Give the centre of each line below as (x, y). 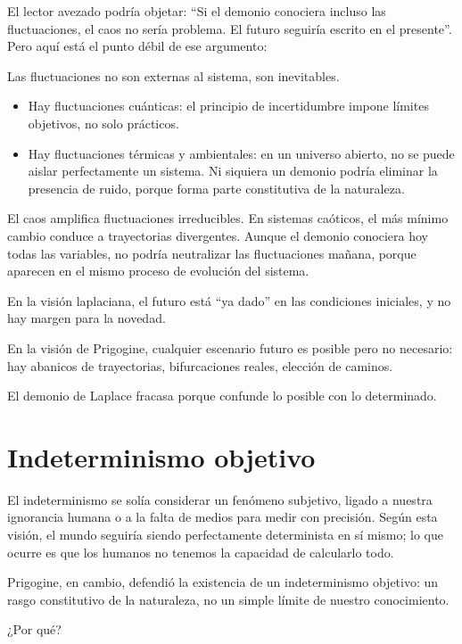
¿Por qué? (34, 629)
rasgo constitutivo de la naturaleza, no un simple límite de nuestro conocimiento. (228, 599)
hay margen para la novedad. (87, 318)
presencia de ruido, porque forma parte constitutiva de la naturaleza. (216, 188)
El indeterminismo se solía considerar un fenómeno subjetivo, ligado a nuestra (220, 499)
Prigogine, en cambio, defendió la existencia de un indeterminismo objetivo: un (223, 582)
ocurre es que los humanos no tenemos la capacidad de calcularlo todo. (201, 552)
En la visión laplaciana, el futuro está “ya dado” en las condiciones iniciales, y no (229, 300)
